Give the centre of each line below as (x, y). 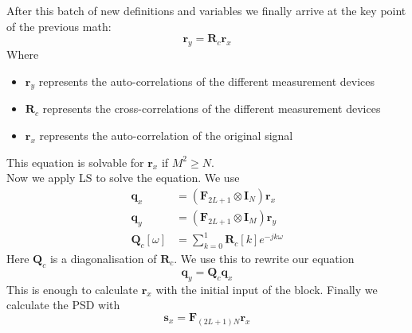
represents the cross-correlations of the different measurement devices (212, 108)
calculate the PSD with (63, 305)
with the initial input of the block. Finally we (267, 289)
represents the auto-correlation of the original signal (166, 135)
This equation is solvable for (75, 162)
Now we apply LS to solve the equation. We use (123, 178)
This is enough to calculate (73, 289)
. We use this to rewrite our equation (264, 258)
